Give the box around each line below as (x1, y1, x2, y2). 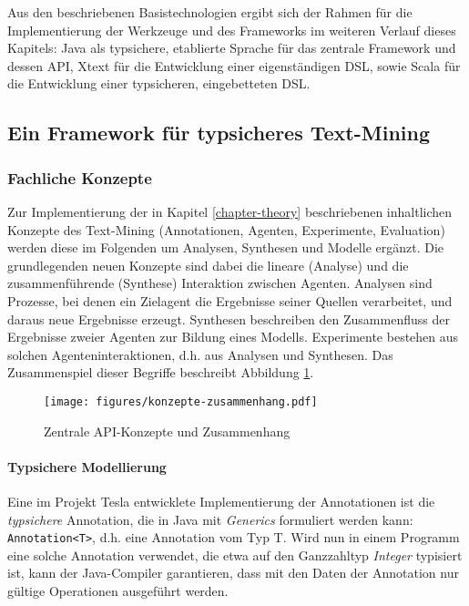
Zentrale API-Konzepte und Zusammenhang (44, 421, 291, 440)
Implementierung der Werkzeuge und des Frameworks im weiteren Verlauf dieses (7, 20, 456, 39)
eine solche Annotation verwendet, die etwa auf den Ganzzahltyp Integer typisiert (7, 545, 463, 564)
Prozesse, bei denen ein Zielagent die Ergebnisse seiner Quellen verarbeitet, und (7, 291, 453, 310)
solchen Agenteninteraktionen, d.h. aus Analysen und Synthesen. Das (7, 344, 393, 364)
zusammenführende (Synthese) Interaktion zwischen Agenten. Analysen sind (7, 273, 433, 293)
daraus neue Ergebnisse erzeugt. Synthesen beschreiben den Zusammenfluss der (7, 309, 450, 328)
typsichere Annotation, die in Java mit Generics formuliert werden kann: (7, 509, 413, 529)
